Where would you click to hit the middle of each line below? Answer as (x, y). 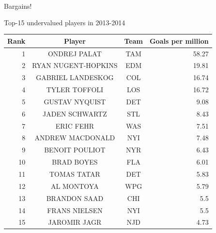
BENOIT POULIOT (75, 150)
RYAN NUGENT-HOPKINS (75, 65)
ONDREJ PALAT (75, 53)
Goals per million (179, 41)
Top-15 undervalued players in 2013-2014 (65, 22)
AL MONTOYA (75, 186)
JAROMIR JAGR (75, 222)
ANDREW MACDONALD (75, 138)
